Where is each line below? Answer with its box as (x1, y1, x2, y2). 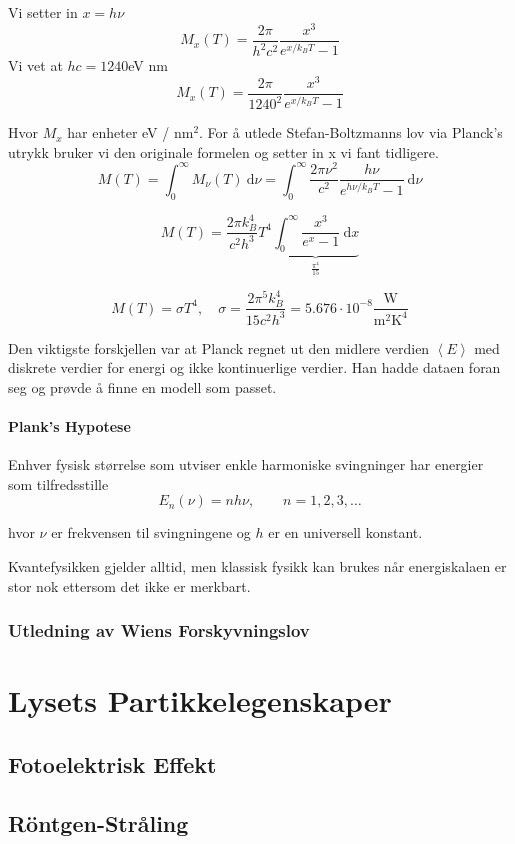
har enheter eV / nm (67, 122, 194, 143)
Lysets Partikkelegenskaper (8, 680, 392, 721)
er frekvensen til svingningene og (51, 522, 251, 543)
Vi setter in (8, 2, 78, 22)
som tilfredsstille (8, 473, 109, 494)
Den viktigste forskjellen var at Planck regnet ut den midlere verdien (8, 337, 430, 358)
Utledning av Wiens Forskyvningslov (8, 618, 310, 643)
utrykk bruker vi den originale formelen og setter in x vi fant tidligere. (8, 141, 439, 162)
